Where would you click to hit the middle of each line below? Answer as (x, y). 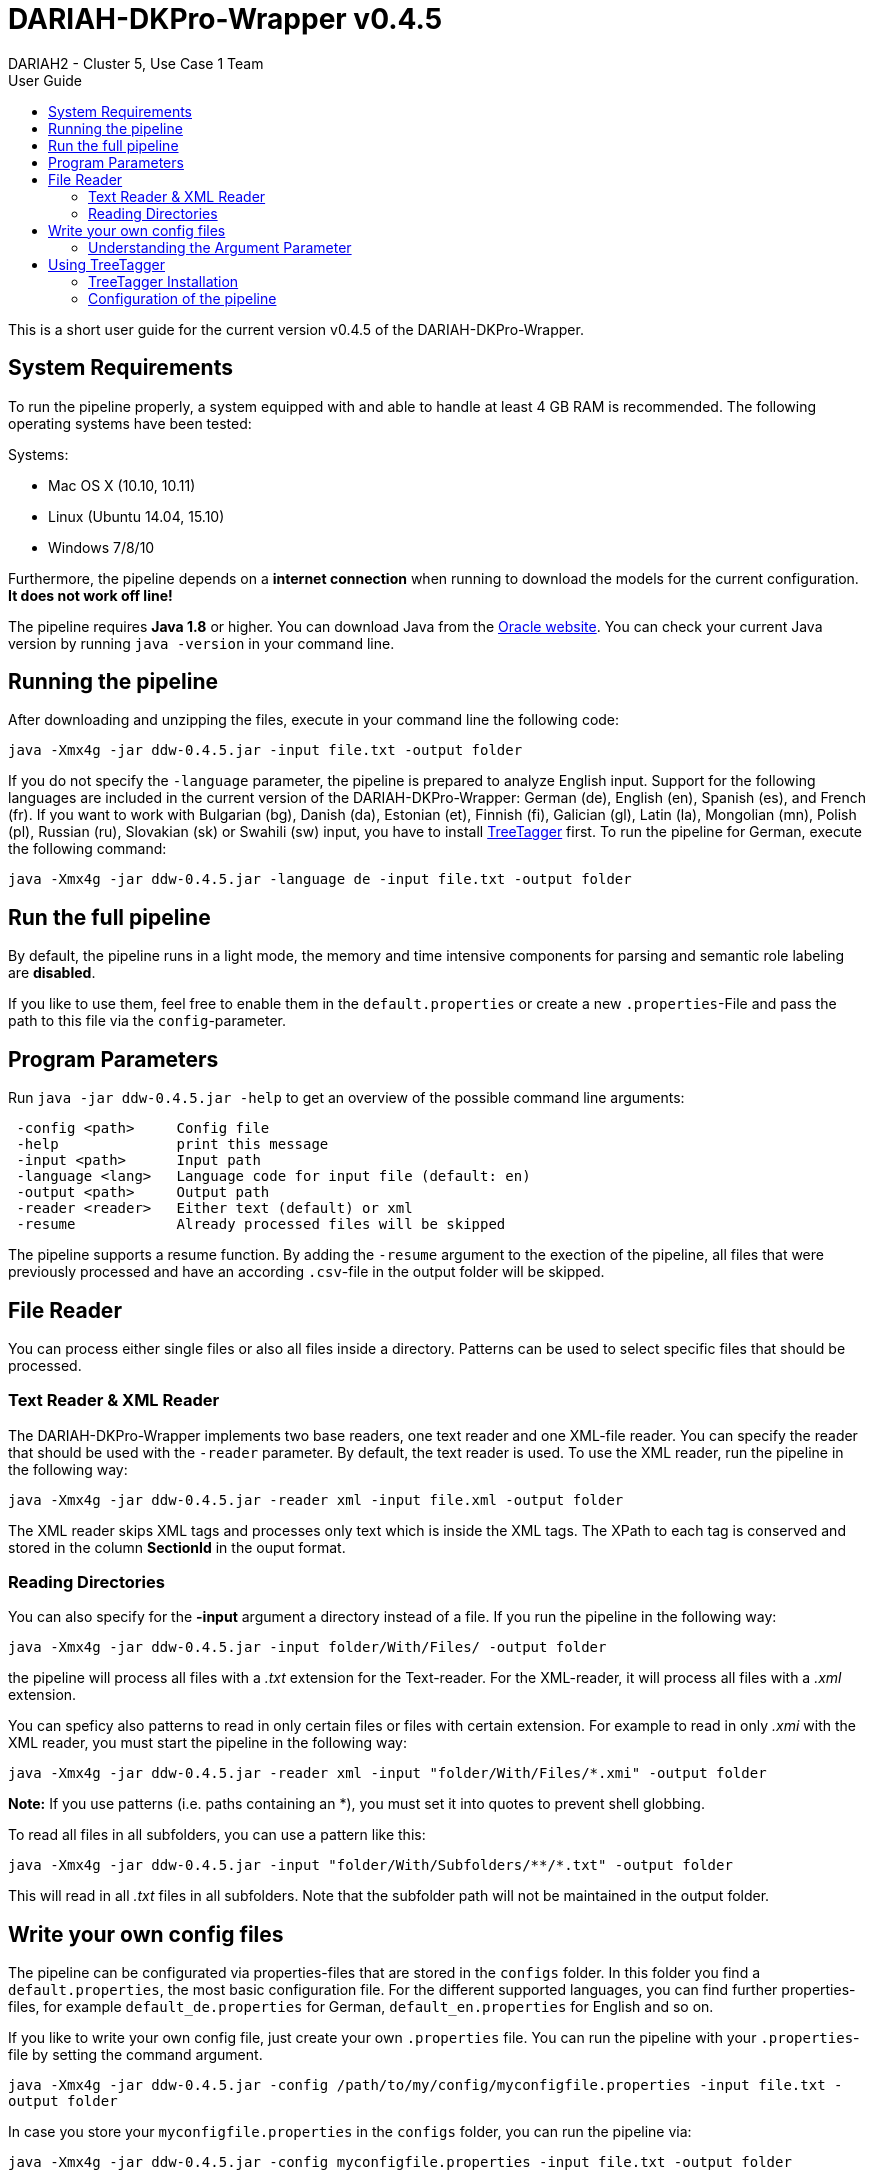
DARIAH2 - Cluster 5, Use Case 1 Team (136, 63)
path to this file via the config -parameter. (147, 1021)
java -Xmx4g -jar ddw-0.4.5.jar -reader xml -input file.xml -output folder (316, 1499)
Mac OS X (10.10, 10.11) (122, 485)
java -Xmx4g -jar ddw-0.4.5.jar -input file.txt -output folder (265, 750)
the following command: (87, 849)
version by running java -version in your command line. (201, 643)
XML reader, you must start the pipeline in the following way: (208, 1743)
